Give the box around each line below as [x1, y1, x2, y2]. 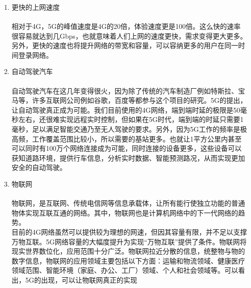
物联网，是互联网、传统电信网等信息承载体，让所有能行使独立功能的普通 [11, 198, 245, 208]
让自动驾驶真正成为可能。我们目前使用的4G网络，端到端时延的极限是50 [11, 104, 240, 115]
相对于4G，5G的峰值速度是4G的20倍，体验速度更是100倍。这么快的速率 [11, 21, 241, 31]
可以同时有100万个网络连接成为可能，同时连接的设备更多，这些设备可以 [11, 143, 242, 153]
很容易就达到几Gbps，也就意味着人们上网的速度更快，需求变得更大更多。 [11, 30, 247, 41]
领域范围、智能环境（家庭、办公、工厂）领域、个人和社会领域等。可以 [11, 265, 238, 275]
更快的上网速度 [11, 1, 60, 12]
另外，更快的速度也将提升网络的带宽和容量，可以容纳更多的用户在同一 [11, 40, 238, 50]
